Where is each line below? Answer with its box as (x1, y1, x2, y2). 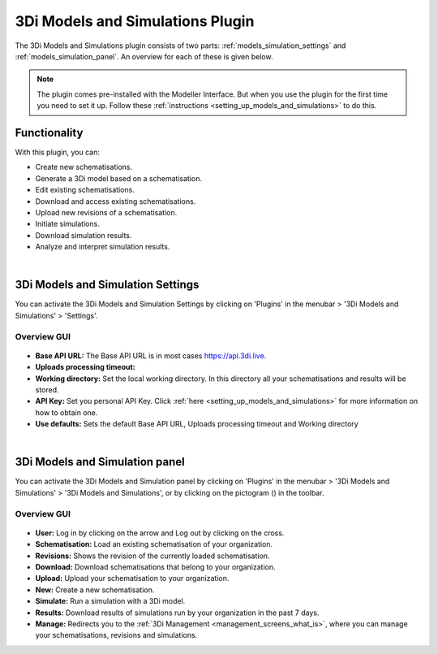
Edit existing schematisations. (35, 185, 135, 195)
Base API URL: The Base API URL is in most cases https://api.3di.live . (35, 350, 267, 361)
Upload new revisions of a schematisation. (35, 207, 178, 217)
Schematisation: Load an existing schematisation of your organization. (35, 539, 273, 549)
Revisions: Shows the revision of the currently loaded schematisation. (35, 551, 270, 561)
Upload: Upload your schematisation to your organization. (35, 574, 230, 583)
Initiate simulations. (35, 219, 101, 229)
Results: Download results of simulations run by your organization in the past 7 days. (35, 608, 320, 617)
